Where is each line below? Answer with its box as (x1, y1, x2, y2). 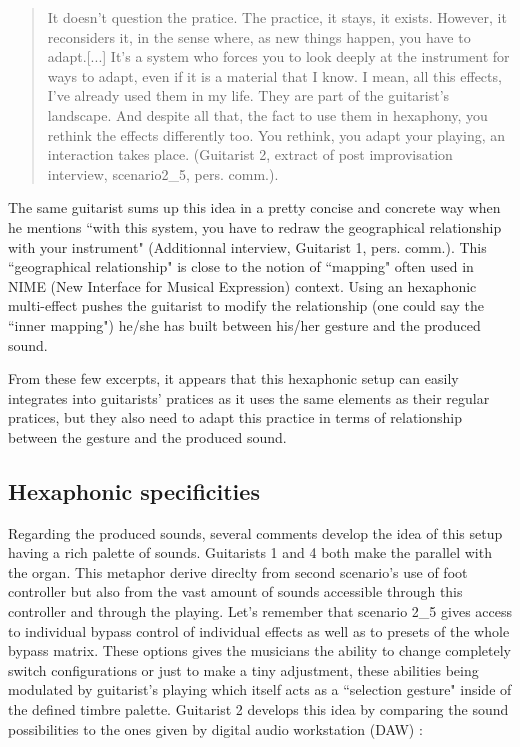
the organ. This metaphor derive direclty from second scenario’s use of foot (8, 561, 468, 582)
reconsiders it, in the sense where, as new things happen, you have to (47, 26, 471, 47)
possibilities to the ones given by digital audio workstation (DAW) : (8, 718, 423, 739)
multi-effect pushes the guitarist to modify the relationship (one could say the (8, 295, 485, 316)
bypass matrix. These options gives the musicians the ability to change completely (8, 640, 511, 661)
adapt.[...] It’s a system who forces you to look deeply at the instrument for (47, 46, 510, 67)
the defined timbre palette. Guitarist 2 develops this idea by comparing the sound (8, 699, 509, 720)
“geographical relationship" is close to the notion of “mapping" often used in (8, 256, 474, 277)
